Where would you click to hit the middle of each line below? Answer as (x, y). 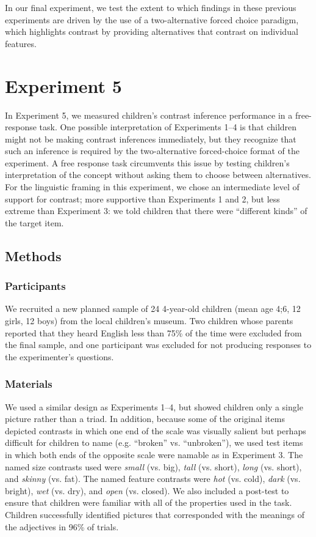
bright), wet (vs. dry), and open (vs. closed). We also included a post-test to (147, 490)
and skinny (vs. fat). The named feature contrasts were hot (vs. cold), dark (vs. (153, 479)
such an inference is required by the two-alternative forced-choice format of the (152, 151)
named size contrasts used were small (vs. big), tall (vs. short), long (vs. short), (153, 466)
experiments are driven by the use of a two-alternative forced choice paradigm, (152, 19)
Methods (33, 255)
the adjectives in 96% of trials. (62, 526)
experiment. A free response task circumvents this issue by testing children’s (147, 162)
